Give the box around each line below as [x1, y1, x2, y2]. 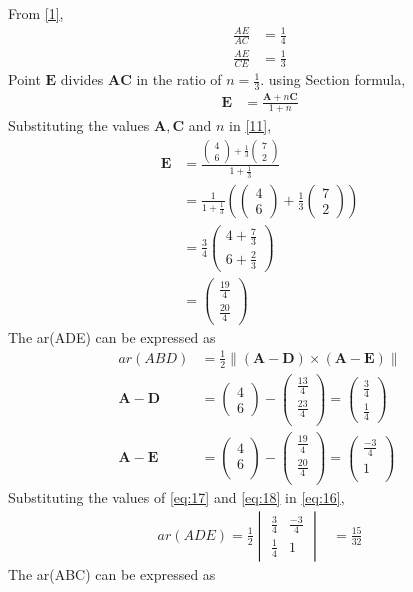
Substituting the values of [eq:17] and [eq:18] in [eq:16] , [8, 487, 345, 508]
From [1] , [8, 3, 64, 23]
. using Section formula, [260, 69, 406, 90]
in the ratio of [136, 69, 222, 90]
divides [60, 69, 104, 90]
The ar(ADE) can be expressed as [8, 326, 216, 347]
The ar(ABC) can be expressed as [8, 563, 216, 584]
